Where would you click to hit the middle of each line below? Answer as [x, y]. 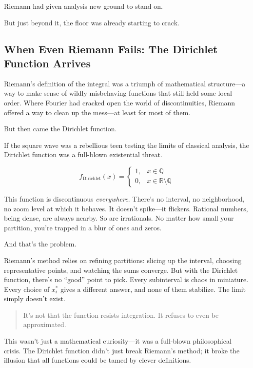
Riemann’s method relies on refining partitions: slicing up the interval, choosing [123, 260]
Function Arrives [47, 63]
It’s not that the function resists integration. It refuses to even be [121, 315]
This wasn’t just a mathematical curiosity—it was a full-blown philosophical [118, 341]
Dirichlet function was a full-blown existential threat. [83, 154]
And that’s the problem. [40, 244]
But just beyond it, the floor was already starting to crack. [92, 22]
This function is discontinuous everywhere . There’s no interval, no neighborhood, [124, 198]
